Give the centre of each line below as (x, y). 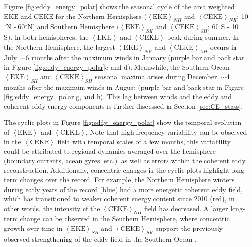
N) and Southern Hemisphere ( (73, 26)
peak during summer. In (203, 37)
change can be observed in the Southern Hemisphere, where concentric (125, 219)
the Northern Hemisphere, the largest (59, 46)
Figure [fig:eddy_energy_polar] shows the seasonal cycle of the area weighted (119, 6)
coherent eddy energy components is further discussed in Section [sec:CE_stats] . (124, 106)
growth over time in (33, 228)
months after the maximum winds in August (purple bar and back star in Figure (124, 87)
